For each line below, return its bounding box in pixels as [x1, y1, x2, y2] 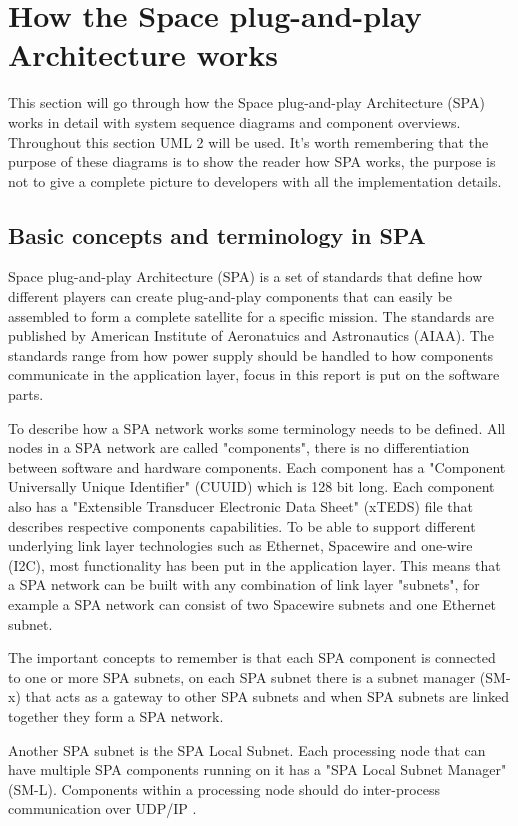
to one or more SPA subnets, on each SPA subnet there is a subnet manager [8, 666, 476, 687]
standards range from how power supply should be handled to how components [8, 344, 494, 365]
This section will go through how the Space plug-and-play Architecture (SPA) [8, 92, 485, 113]
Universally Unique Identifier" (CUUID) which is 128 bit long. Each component [8, 476, 495, 497]
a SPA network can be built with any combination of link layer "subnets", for [8, 574, 480, 595]
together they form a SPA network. [8, 705, 224, 726]
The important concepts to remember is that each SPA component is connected [8, 647, 496, 668]
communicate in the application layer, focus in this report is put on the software [8, 364, 500, 385]
